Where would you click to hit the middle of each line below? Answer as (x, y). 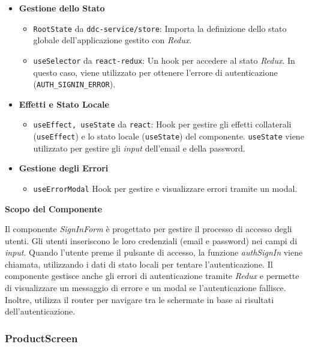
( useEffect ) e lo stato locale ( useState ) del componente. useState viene (169, 136)
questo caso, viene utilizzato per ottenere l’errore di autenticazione (155, 72)
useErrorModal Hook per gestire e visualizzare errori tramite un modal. (165, 188)
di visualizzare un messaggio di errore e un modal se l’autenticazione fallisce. (145, 288)
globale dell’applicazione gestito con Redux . (112, 40)
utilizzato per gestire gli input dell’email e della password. (139, 148)
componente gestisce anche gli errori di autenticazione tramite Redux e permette (152, 276)
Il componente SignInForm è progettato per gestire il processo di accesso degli (148, 229)
